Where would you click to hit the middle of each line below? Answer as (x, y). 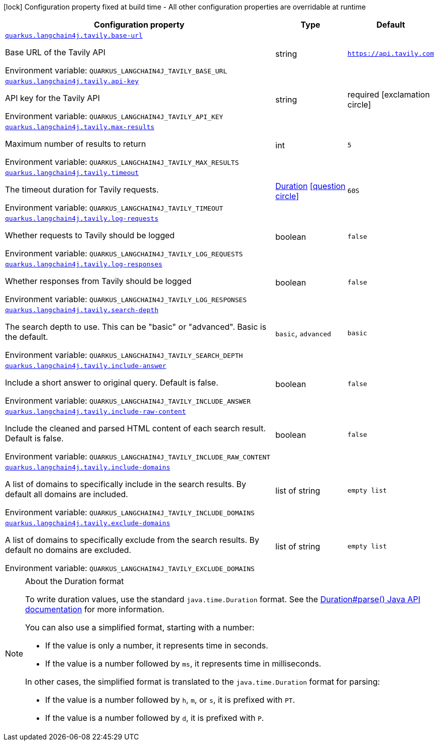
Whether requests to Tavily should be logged (90, 235)
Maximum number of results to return (76, 144)
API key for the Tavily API (52, 98)
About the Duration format (75, 581)
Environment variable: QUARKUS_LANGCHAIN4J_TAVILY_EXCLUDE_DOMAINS (130, 568)
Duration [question (310, 186)
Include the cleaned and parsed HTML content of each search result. (136, 428)
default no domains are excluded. (68, 550)
